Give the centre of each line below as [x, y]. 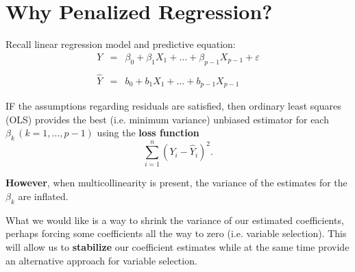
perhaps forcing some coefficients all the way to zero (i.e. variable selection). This [176, 233]
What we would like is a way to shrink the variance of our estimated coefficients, [175, 220]
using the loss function [148, 133]
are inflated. [43, 196]
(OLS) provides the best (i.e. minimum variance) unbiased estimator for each [167, 119]
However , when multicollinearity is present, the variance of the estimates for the [176, 183]
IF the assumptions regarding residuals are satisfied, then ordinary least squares [173, 106]
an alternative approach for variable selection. [101, 260]
